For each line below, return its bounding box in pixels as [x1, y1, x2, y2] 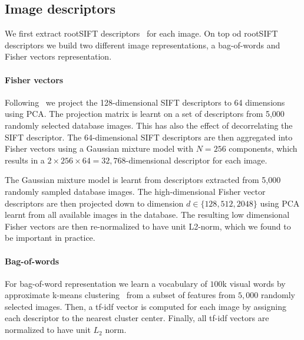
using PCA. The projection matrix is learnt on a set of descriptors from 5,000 [5, 107, 285, 120]
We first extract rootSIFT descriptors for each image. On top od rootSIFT [5, 27, 278, 40]
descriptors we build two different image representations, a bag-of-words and [5, 38, 280, 51]
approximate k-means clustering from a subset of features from [5, 289, 236, 301]
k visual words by [222, 277, 286, 289]
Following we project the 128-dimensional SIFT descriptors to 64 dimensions [5, 96, 285, 108]
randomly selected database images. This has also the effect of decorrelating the [5, 119, 293, 131]
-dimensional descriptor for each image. [125, 153, 267, 166]
